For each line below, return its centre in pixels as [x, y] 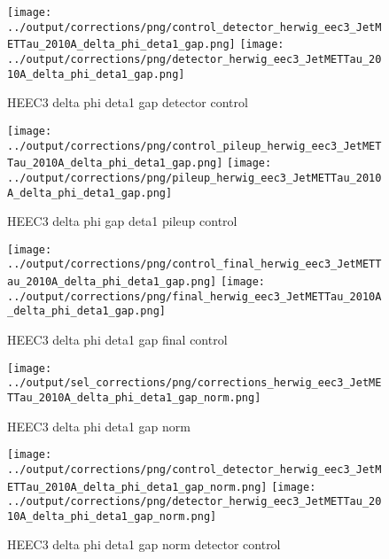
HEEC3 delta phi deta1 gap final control [117, 340]
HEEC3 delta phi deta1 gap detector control [128, 102]
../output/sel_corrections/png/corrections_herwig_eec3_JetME [194, 383]
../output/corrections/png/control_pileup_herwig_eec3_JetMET [194, 146]
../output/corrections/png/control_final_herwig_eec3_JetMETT [194, 264]
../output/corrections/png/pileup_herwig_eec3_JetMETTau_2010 [194, 178]
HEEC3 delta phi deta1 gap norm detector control [144, 544]
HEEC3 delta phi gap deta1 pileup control [122, 221]
